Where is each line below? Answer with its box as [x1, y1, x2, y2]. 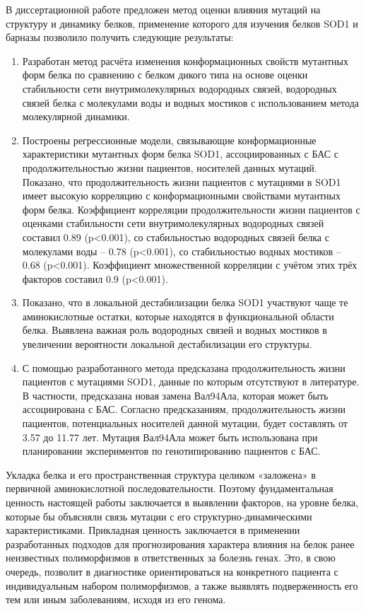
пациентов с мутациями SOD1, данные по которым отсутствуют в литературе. [22, 374, 360, 389]
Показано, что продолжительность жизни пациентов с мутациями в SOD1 [22, 174, 341, 189]
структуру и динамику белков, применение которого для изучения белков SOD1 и [6, 16, 358, 30]
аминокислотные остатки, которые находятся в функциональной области [22, 308, 334, 323]
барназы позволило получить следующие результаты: [6, 30, 234, 45]
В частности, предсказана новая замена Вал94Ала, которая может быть [22, 388, 329, 402]
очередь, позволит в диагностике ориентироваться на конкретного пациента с [6, 564, 338, 578]
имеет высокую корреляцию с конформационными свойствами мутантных [22, 188, 341, 203]
